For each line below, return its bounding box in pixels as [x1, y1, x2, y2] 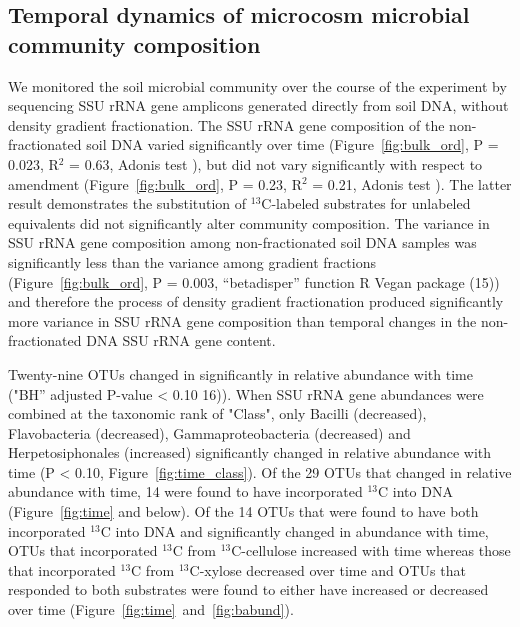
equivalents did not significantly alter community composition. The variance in [8, 212, 490, 233]
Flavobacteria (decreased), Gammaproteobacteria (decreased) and [8, 422, 411, 443]
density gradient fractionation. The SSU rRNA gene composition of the [8, 114, 445, 135]
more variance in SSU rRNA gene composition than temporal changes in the [8, 310, 477, 331]
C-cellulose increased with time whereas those [231, 540, 511, 561]
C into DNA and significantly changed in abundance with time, [100, 520, 489, 541]
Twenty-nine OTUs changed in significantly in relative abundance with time [8, 363, 473, 384]
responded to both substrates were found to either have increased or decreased [8, 579, 489, 600]
